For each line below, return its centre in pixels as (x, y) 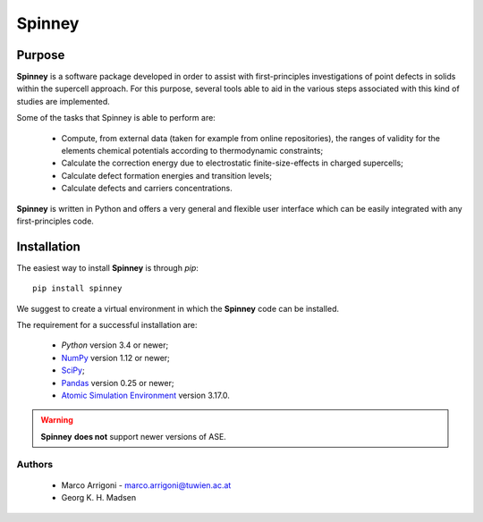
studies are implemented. (64, 101)
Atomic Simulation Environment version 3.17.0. (145, 395)
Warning (57, 420)
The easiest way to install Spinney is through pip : (107, 267)
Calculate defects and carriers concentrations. (147, 189)
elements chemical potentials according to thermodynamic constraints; (192, 151)
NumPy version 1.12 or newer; (115, 358)
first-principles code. (55, 221)
